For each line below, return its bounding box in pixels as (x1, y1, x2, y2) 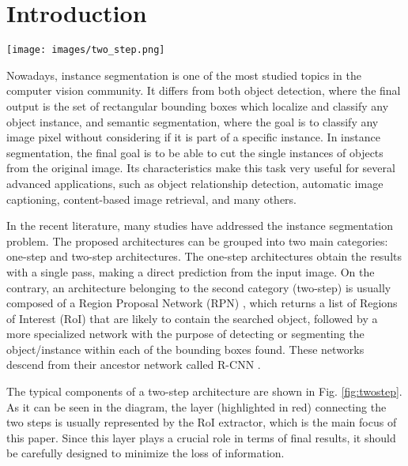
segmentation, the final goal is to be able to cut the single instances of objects (6, 144, 383, 160)
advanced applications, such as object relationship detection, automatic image (6, 175, 383, 191)
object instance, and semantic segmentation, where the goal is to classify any (6, 113, 379, 130)
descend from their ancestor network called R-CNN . (6, 356, 261, 373)
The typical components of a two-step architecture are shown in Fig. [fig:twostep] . (6, 383, 402, 400)
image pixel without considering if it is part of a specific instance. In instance (6, 129, 380, 145)
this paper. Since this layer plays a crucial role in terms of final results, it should (6, 429, 396, 445)
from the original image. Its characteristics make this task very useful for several (6, 160, 395, 176)
